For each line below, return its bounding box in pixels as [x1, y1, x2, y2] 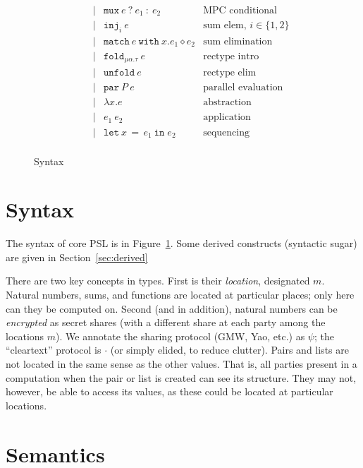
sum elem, [203, 20, 247, 31]
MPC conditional [203, 6, 278, 16]
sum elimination [203, 36, 273, 47]
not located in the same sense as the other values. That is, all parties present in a [6, 356, 357, 371]
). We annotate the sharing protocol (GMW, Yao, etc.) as [56, 328, 305, 343]
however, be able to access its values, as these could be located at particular [6, 384, 333, 399]
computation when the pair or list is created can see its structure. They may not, [6, 370, 357, 385]
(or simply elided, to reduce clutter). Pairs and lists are [110, 342, 349, 357]
